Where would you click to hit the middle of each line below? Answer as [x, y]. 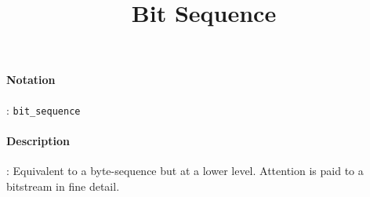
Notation [31, 80]
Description [38, 140]
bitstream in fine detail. [63, 186]
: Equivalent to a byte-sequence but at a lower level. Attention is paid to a [185, 171]
